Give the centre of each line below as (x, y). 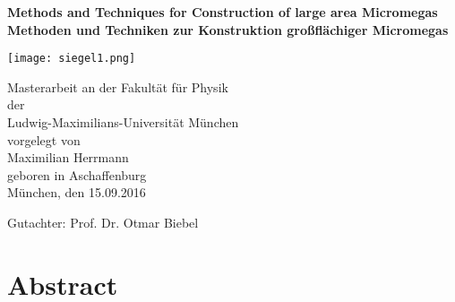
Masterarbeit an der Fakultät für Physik (118, 86)
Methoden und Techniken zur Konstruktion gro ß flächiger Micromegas (228, 29)
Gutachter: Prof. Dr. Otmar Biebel (103, 222)
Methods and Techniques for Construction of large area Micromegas (223, 12)
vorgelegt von (44, 139)
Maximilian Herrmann (68, 157)
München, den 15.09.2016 (77, 192)
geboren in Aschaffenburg (77, 174)
